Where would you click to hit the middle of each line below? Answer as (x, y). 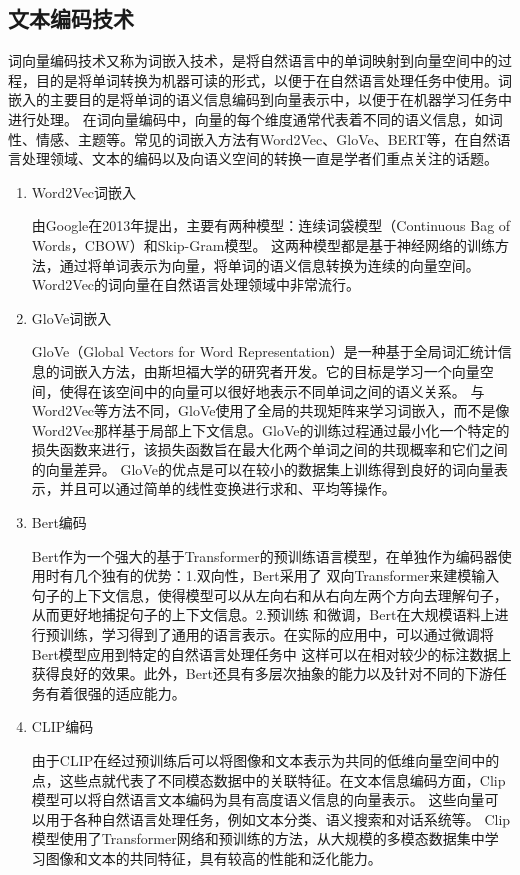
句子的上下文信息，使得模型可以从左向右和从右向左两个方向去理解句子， (269, 594)
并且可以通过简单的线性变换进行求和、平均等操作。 (227, 488)
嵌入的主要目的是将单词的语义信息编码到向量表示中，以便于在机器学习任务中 (260, 99)
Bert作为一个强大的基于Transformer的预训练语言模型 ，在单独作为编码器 (264, 555)
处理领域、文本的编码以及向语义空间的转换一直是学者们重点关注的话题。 (259, 158)
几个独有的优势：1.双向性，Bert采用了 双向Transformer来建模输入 (286, 575)
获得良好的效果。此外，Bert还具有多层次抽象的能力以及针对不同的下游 (262, 673)
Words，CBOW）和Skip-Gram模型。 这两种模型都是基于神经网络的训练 (263, 244)
